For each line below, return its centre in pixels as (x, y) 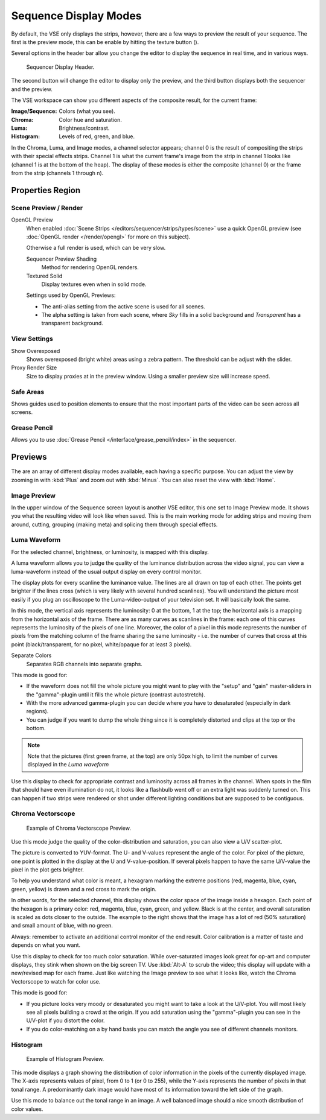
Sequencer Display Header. (60, 67)
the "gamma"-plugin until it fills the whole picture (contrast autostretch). (116, 695)
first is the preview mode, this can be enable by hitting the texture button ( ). (105, 42)
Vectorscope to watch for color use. (56, 981)
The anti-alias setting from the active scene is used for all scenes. (123, 306)
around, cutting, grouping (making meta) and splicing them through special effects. (114, 524)
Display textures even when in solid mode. (94, 284)
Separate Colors (31, 655)
